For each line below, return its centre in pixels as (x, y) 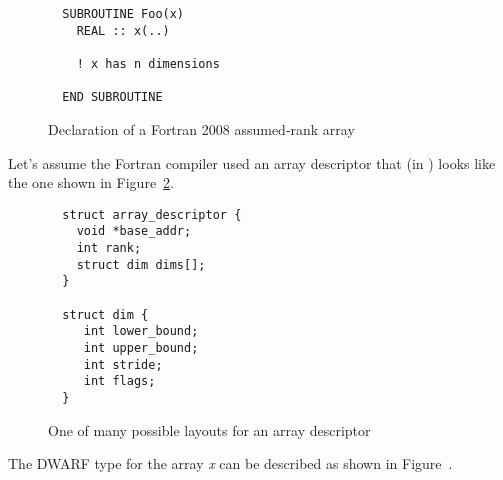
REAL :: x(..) (123, 30)
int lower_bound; (141, 331)
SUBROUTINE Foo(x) (123, 14)
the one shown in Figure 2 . (91, 182)
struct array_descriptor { (152, 214)
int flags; (119, 381)
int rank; (109, 248)
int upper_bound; (141, 347)
